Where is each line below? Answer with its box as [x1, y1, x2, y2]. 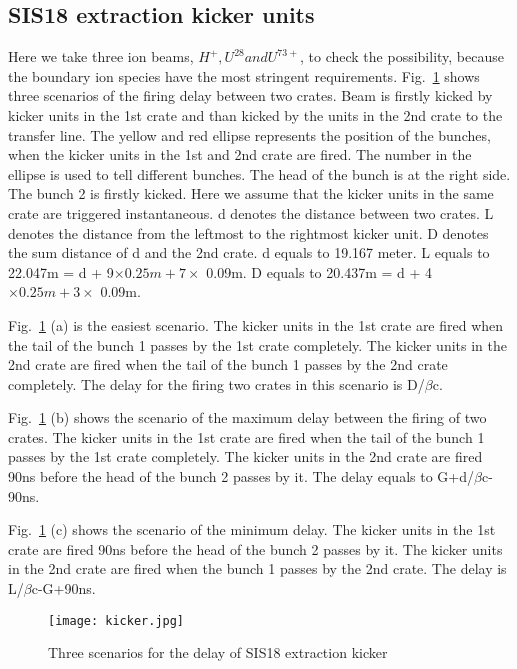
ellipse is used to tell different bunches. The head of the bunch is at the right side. [8, 163, 511, 184]
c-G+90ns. [31, 578, 96, 599]
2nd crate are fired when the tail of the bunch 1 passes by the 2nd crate [8, 354, 448, 375]
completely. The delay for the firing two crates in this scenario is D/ [8, 373, 425, 394]
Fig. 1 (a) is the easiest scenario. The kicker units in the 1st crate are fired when [8, 314, 504, 335]
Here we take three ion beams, [8, 46, 194, 67]
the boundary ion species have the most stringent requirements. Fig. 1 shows [8, 65, 480, 86]
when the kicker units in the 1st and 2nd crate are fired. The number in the [8, 144, 472, 165]
